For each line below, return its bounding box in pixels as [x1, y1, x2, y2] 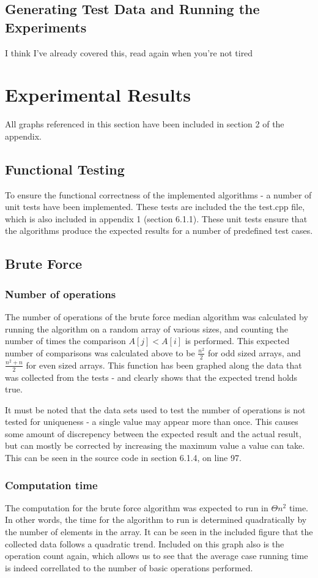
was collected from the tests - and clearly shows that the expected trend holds [5, 370, 298, 383]
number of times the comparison [5, 334, 126, 347]
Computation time [5, 477, 98, 492]
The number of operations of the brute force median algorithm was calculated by [5, 310, 308, 323]
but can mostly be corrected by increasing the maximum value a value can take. [5, 439, 305, 452]
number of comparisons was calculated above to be [5, 346, 195, 359]
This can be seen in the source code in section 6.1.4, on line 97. [5, 451, 242, 464]
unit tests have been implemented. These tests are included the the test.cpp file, [5, 200, 305, 213]
